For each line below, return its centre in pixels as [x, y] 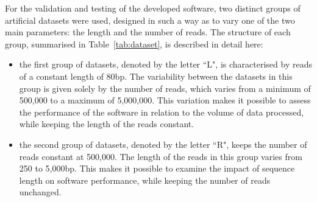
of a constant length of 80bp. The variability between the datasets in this [156, 76]
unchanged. [40, 192]
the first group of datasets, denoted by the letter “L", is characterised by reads [166, 64]
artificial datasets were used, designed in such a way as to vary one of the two [150, 20]
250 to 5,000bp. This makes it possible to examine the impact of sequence [157, 168]
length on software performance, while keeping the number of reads [145, 180]
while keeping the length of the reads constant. [107, 124]
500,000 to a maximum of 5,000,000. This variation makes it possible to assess [165, 100]
